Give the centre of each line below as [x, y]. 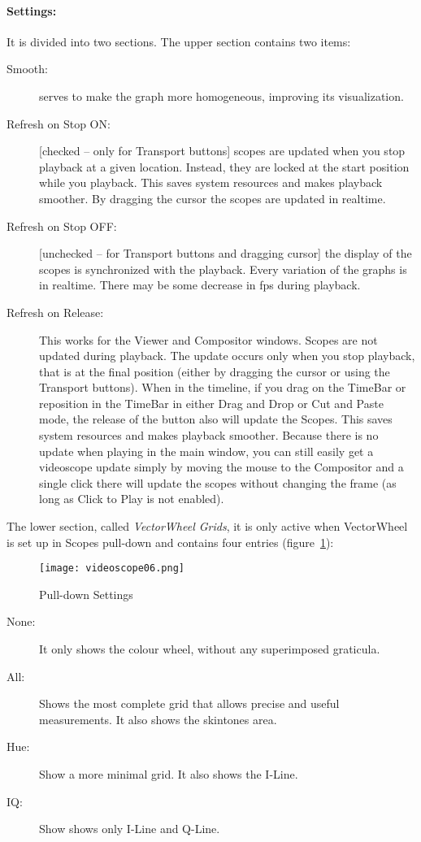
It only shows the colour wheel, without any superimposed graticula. [210, 649]
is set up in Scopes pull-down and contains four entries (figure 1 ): [170, 542]
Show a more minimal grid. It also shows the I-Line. [169, 774]
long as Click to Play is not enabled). [132, 499]
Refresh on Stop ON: [59, 123]
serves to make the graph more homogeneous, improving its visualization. [221, 95]
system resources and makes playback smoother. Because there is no [209, 435]
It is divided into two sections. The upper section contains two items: [179, 41]
